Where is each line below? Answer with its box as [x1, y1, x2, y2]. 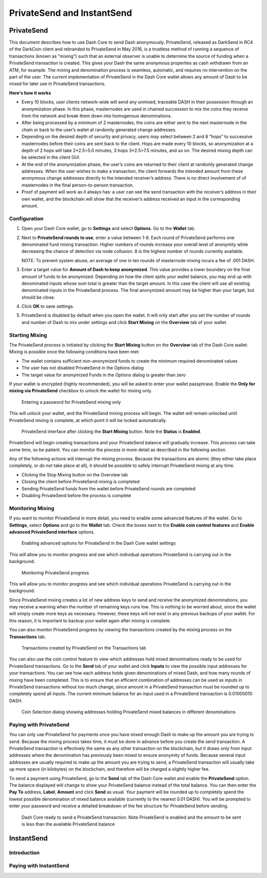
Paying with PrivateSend [9, 721, 70, 728]
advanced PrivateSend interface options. [9, 529, 95, 535]
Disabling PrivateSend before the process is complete [21, 493, 131, 499]
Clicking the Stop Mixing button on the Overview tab [21, 471, 128, 477]
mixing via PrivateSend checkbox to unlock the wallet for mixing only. [9, 388, 153, 394]
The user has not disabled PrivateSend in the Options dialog [21, 365, 144, 371]
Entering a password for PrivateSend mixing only [21, 399, 121, 405]
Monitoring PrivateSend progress [21, 569, 89, 576]
